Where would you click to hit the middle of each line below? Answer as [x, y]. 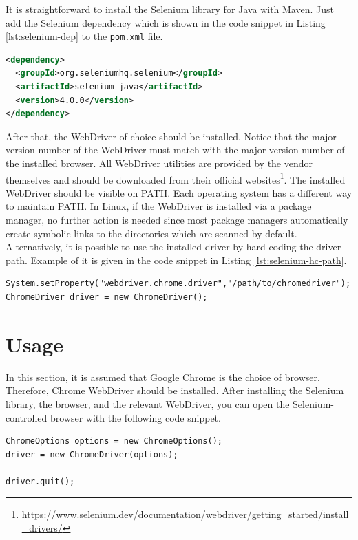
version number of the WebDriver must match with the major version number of [175, 150]
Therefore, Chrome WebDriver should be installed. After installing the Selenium [175, 390]
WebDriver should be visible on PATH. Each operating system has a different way [179, 192]
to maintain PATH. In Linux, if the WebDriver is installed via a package [159, 206]
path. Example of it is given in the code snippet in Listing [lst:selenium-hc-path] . [176, 260]
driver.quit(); [40, 481]
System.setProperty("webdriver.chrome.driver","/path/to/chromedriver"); [178, 284]
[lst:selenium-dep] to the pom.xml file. [84, 36]
